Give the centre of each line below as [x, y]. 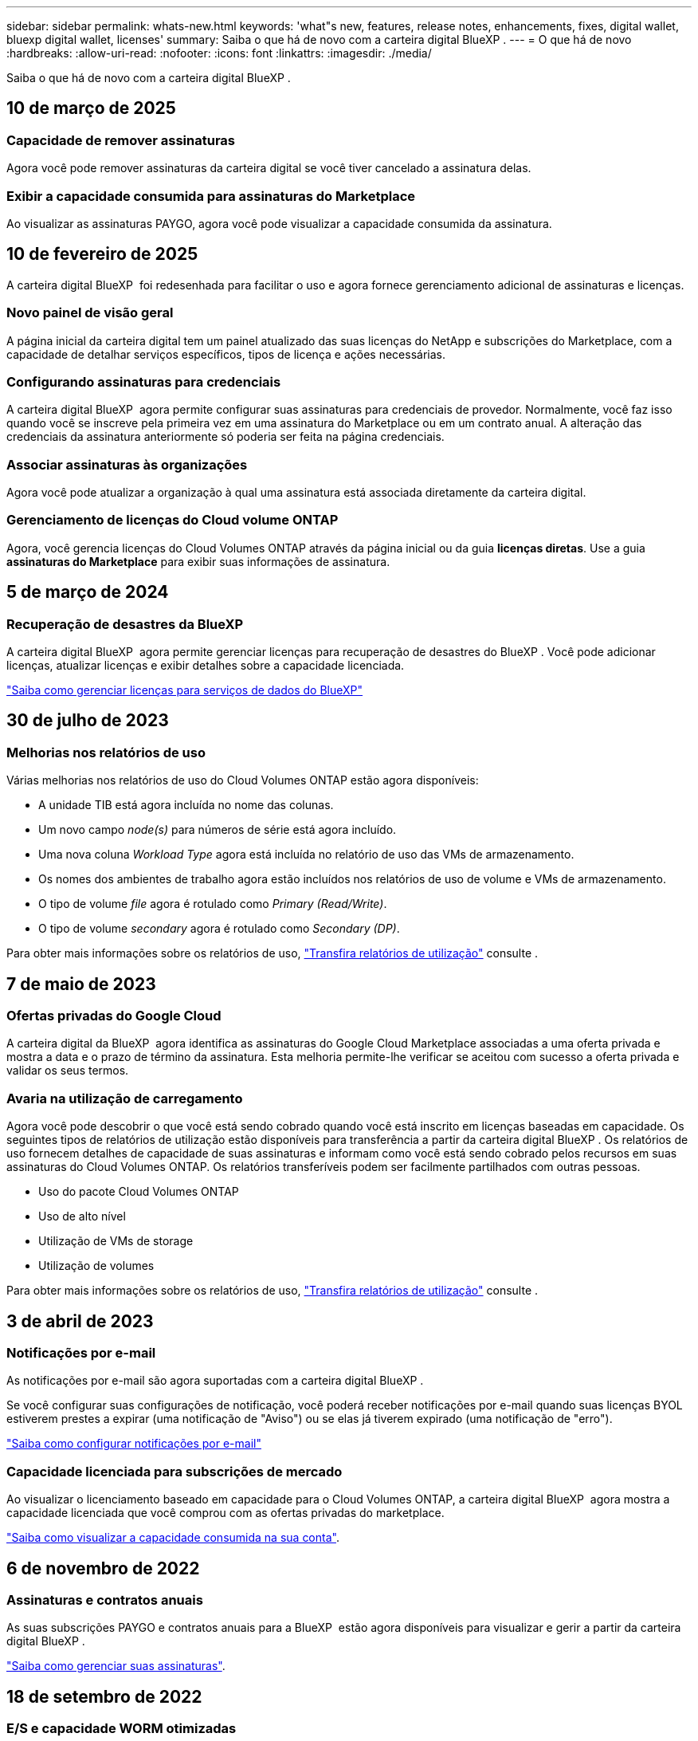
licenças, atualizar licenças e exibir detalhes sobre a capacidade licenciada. [206, 666]
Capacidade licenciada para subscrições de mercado [174, 1471]
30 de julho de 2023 [88, 721]
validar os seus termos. [68, 1071]
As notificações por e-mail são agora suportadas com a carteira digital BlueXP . [215, 1381]
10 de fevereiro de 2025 [102, 254]
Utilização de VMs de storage [116, 1241]
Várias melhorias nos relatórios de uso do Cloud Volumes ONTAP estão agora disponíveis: [243, 780]
